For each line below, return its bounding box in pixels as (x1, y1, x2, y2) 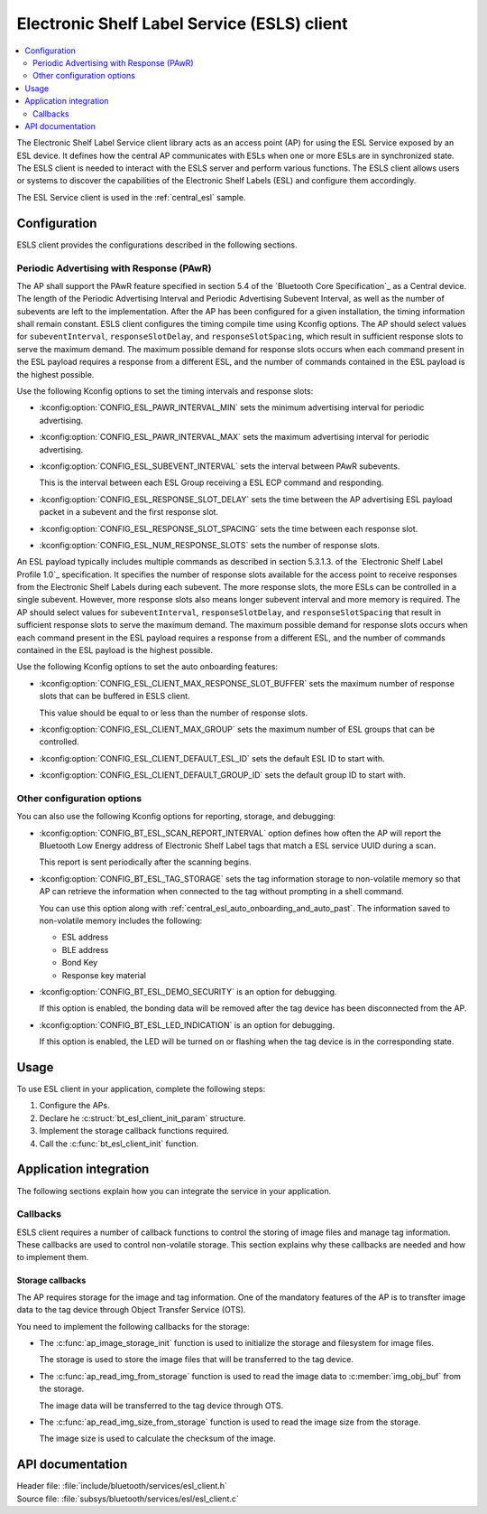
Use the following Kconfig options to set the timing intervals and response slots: (16, 386, 314, 397)
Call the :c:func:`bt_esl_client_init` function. (39, 1138, 199, 1149)
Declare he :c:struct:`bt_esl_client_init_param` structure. (39, 1112, 246, 1124)
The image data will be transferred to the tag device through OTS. (39, 1400, 284, 1411)
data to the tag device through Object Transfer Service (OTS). (16, 1304, 246, 1315)
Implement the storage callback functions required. (39, 1126, 230, 1136)
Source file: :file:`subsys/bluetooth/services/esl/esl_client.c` (16, 1493, 239, 1504)
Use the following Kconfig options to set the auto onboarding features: (16, 661, 279, 672)
